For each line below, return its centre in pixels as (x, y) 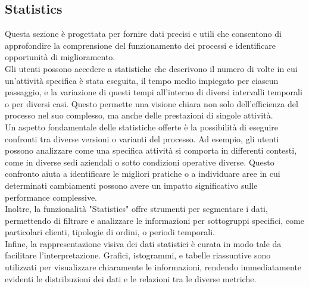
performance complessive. (51, 197)
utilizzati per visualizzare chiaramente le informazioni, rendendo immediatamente (153, 267)
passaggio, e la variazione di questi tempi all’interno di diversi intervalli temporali (154, 92)
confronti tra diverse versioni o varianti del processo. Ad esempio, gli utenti (142, 138)
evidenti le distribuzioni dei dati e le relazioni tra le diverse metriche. (131, 278)
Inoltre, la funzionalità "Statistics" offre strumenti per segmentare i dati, (136, 209)
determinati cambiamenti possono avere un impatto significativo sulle (131, 185)
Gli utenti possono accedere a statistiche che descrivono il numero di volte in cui (151, 68)
